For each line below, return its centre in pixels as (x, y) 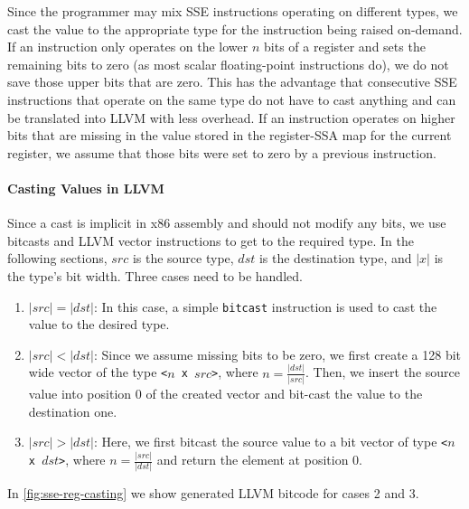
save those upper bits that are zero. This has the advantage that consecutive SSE (232, 82)
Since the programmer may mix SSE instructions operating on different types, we (233, 11)
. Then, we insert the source (383, 372)
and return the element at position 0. (259, 460)
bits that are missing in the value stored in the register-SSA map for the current (230, 135)
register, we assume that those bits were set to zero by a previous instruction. (222, 152)
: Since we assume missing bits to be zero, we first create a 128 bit (277, 354)
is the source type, (183, 258)
